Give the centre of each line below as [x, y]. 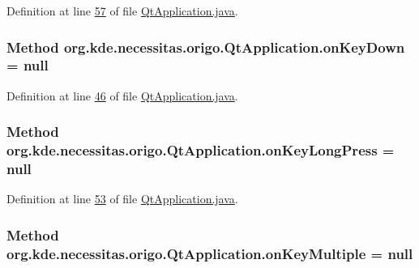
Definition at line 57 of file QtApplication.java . [122, 11]
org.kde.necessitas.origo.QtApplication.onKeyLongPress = [201, 150]
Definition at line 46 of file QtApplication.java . [122, 95]
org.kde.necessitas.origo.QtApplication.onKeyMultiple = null [210, 253]
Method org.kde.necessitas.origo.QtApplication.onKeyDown [206, 47]
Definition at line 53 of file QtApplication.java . [122, 199]
